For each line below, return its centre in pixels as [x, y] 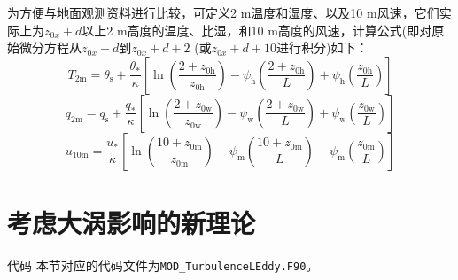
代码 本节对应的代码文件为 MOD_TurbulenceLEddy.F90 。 [163, 264]
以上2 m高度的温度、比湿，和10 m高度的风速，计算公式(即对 [257, 30]
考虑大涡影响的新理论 [132, 222]
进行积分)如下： [322, 47]
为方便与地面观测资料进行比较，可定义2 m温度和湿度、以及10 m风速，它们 [223, 12]
